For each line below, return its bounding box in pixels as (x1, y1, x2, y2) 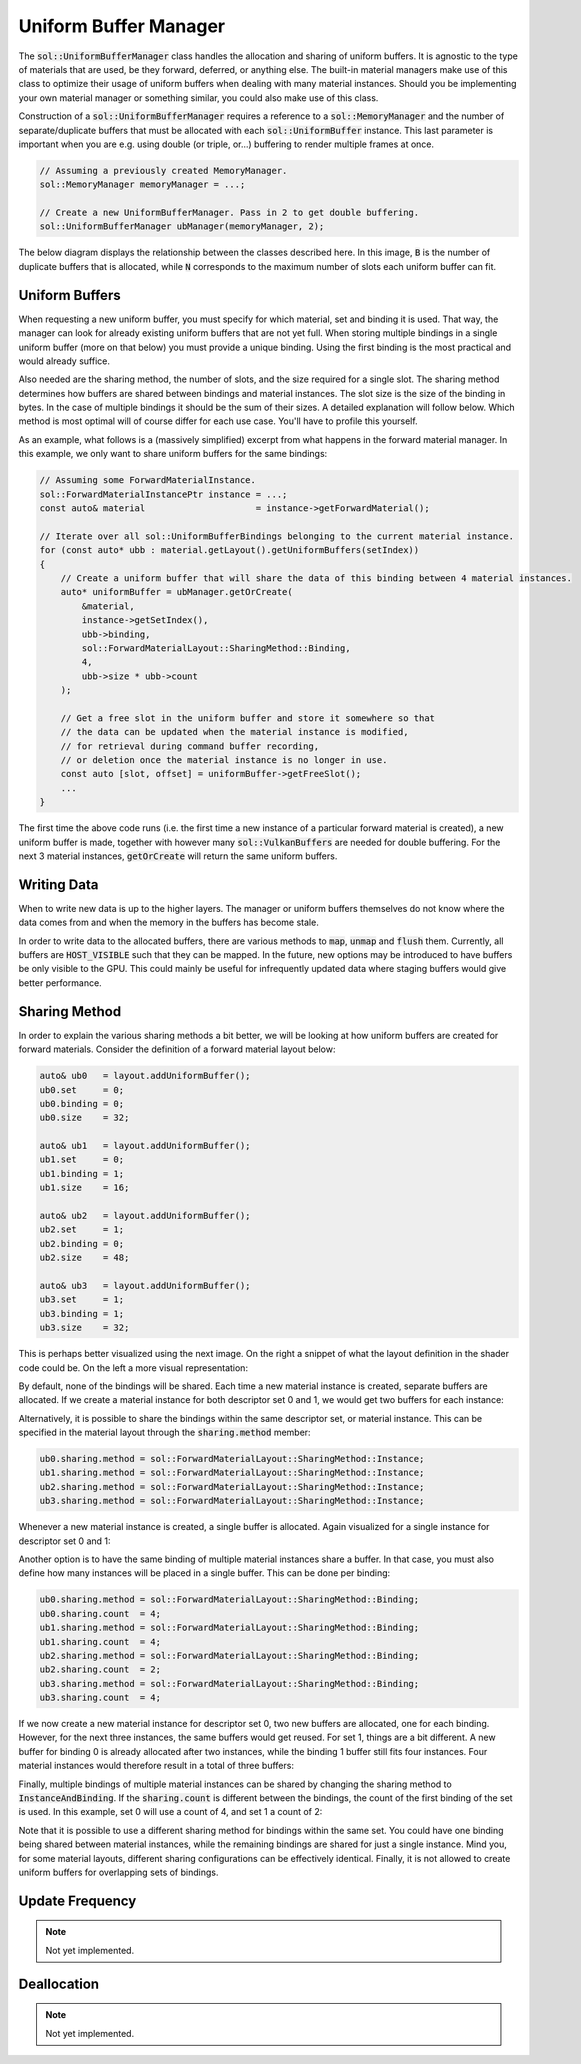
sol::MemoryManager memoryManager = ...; (39, 179, 246, 190)
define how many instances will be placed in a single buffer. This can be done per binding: (18, 1567, 391, 1579)
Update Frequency (18, 1892, 137, 1909)
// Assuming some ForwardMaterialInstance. (39, 475, 257, 486)
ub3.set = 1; (39, 1294, 125, 1305)
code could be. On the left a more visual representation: (18, 1361, 249, 1374)
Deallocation (18, 1975, 100, 1992)
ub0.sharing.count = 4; (39, 1608, 162, 1619)
